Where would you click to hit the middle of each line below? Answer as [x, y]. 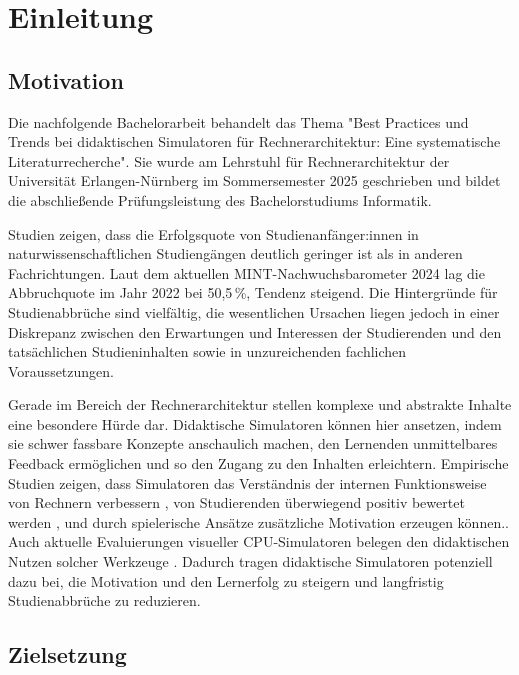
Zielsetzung [67, 654]
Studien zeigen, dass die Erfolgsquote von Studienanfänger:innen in [213, 233]
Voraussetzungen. [61, 370]
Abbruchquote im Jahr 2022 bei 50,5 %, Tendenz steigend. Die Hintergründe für [253, 292]
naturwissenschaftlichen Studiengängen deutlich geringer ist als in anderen [235, 253]
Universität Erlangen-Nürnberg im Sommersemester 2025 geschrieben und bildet [254, 180]
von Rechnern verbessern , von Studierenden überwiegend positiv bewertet [236, 502]
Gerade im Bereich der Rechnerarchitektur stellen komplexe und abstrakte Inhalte [260, 404]
